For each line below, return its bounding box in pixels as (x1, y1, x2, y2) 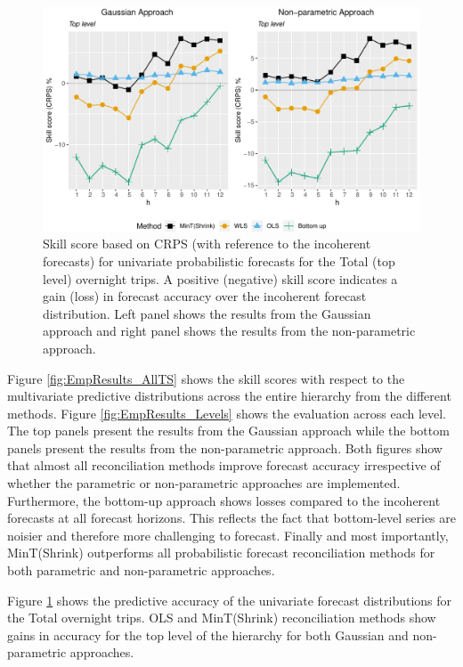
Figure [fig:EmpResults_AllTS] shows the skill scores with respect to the (7, 369, 405, 387)
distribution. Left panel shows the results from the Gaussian (43, 304, 371, 322)
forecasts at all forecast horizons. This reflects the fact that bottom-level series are (7, 508, 456, 527)
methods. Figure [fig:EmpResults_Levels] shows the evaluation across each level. (7, 403, 447, 422)
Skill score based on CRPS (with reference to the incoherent (43, 234, 371, 253)
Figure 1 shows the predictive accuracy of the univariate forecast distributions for (7, 590, 452, 609)
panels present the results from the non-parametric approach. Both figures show (7, 438, 443, 457)
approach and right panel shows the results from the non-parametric (43, 321, 416, 340)
